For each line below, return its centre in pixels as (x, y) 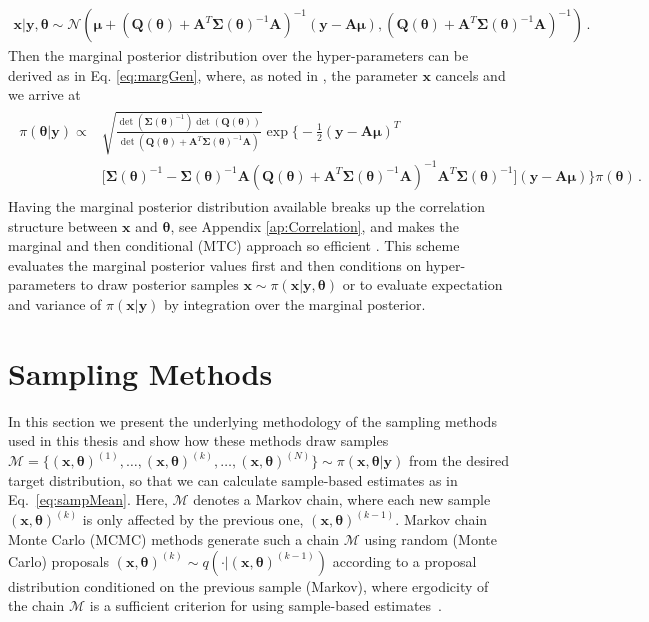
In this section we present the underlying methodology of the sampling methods (252, 420)
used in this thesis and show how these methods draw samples (198, 440)
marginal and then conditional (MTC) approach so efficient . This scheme (234, 245)
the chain (36, 605)
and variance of (55, 303)
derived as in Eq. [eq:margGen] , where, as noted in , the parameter (213, 74)
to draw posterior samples (159, 284)
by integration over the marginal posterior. (295, 303)
